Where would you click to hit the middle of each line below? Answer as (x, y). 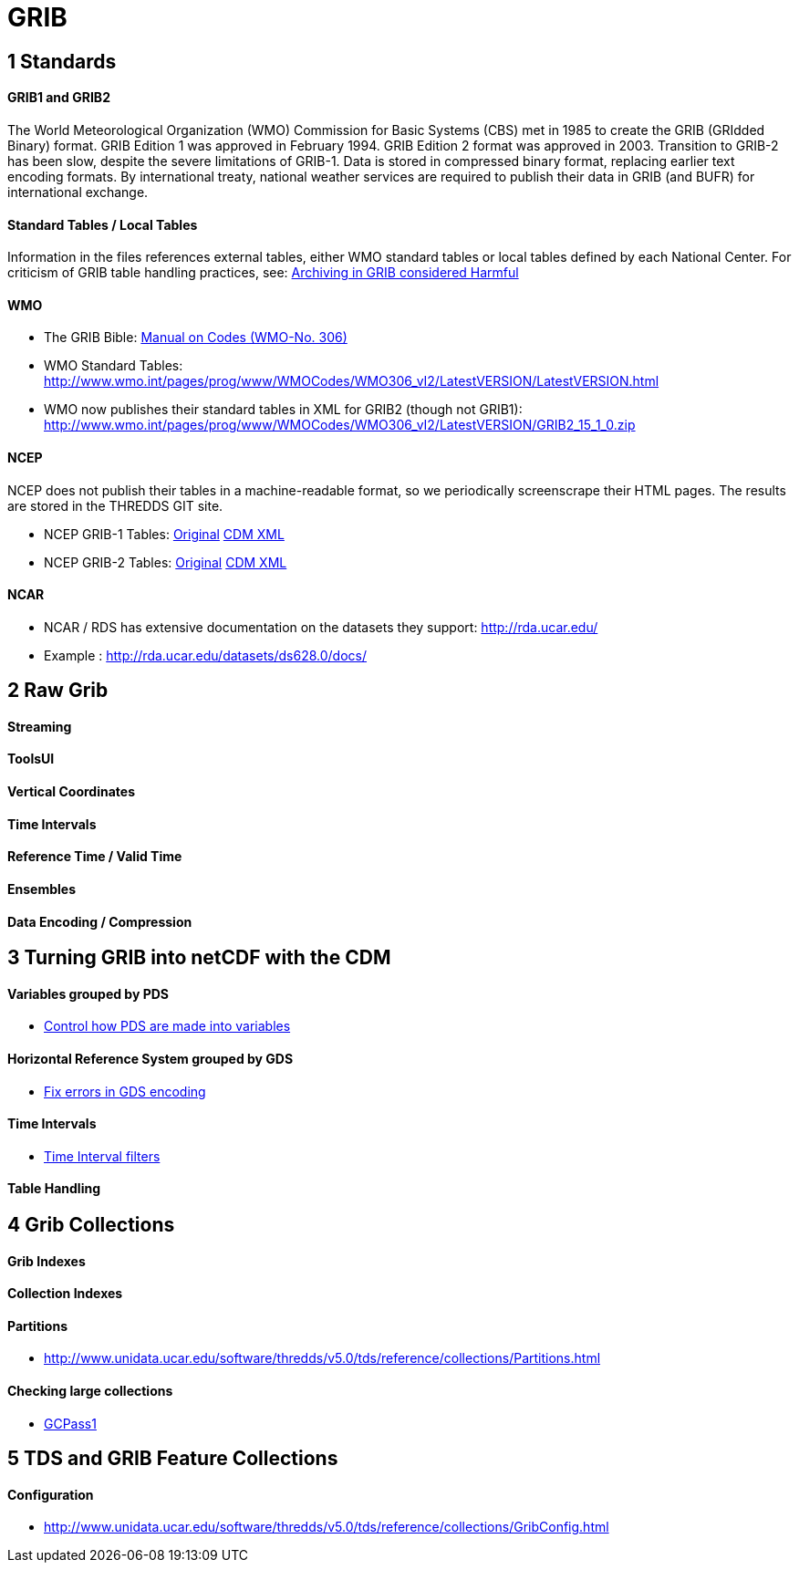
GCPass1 (70, 1423)
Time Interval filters (102, 1156)
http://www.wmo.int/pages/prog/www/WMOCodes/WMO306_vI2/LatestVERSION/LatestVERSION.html (352, 381)
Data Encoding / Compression (100, 921)
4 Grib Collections (91, 1225)
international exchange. (78, 192)
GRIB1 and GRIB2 (59, 98)
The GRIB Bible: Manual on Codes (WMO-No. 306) (196, 338)
